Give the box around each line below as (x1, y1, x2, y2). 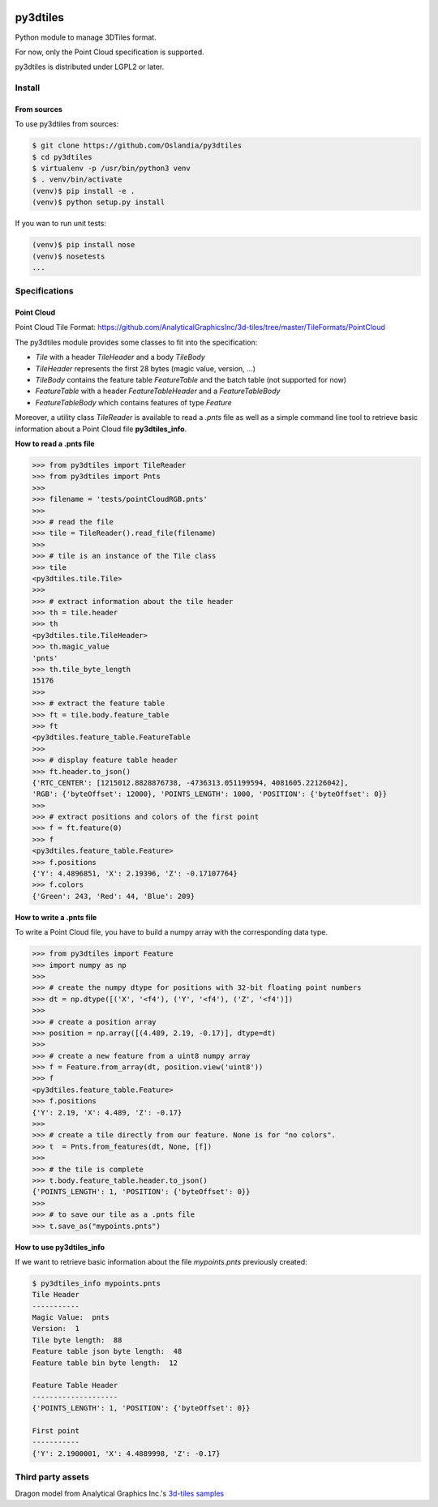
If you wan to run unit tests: (15, 219, 107, 229)
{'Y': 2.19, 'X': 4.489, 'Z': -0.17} (32, 1107, 182, 1117)
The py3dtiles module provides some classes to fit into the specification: (15, 337, 258, 347)
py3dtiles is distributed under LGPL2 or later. (15, 62, 165, 72)
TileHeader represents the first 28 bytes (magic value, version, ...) (35, 363, 255, 373)
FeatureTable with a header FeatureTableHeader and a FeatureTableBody (35, 386, 281, 396)
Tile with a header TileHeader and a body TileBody (35, 353, 206, 362)
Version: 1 (32, 1324, 80, 1334)
